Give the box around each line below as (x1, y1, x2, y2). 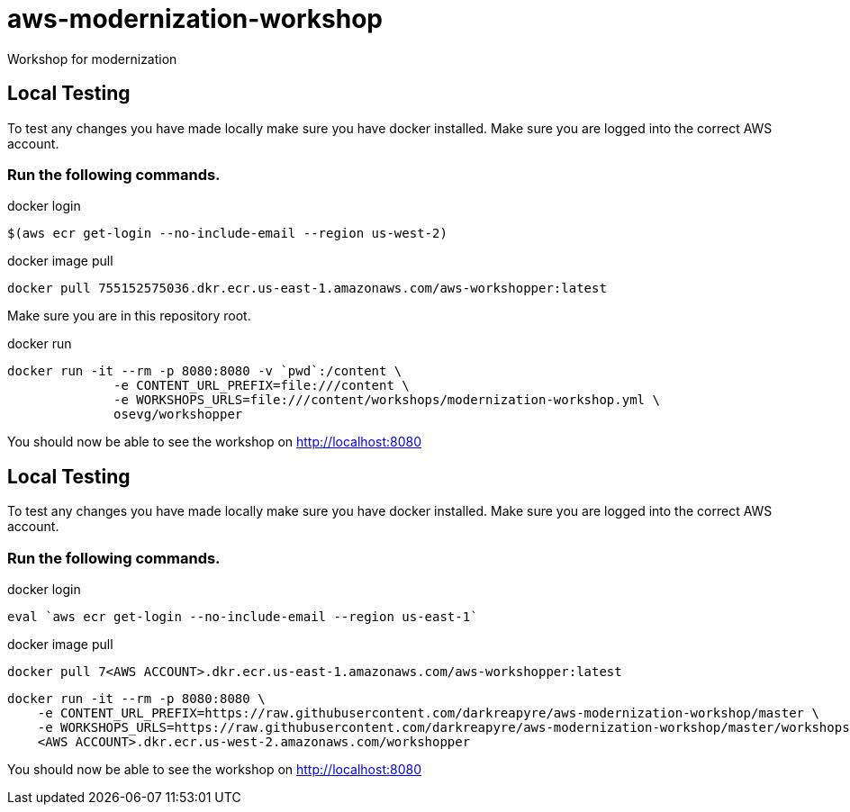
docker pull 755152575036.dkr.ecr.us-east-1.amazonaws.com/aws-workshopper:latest (7, 281, 607, 296)
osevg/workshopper (113, 407, 243, 422)
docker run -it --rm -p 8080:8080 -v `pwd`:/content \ (7, 364, 402, 379)
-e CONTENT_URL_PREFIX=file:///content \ (113, 378, 410, 393)
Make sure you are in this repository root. (7, 308, 251, 324)
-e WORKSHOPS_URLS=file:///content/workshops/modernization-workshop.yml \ (113, 392, 660, 408)
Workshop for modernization (7, 50, 177, 67)
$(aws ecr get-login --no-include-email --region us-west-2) (7, 226, 448, 241)
